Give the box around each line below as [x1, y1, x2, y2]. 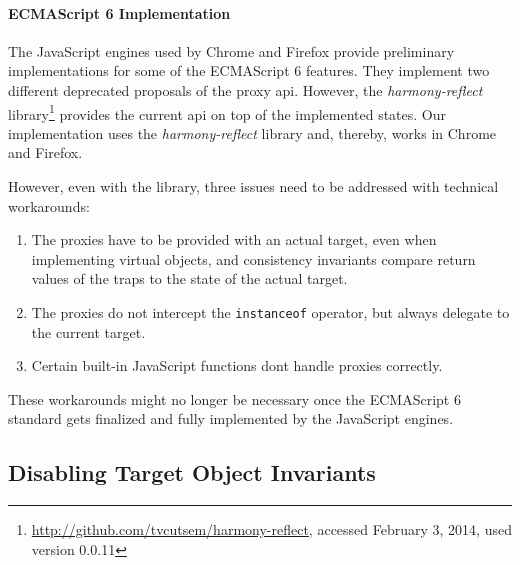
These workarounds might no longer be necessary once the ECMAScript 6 [8, 388, 461, 409]
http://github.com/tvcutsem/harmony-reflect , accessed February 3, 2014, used [31, 519, 512, 540]
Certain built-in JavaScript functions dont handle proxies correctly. [31, 355, 443, 376]
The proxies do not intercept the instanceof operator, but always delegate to [31, 301, 510, 322]
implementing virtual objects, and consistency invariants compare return [31, 248, 476, 269]
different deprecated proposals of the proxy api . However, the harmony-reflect [8, 79, 483, 100]
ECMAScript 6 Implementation [8, 2, 231, 23]
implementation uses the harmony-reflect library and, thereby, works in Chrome [8, 122, 497, 143]
